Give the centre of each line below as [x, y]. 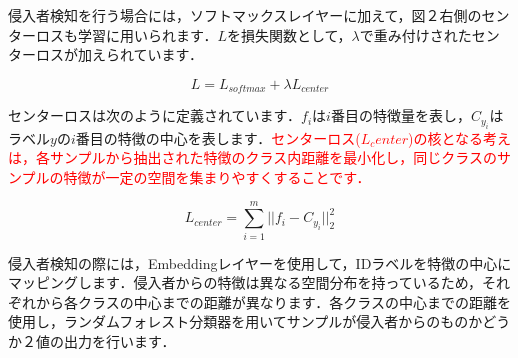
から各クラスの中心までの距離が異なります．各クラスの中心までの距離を [273, 301]
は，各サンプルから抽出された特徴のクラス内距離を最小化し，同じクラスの [253, 157]
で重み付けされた [415, 34]
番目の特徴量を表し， [400, 115]
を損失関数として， [289, 34]
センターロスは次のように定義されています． [155, 115]
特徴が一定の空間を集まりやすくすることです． [217, 176]
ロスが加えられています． [119, 54]
